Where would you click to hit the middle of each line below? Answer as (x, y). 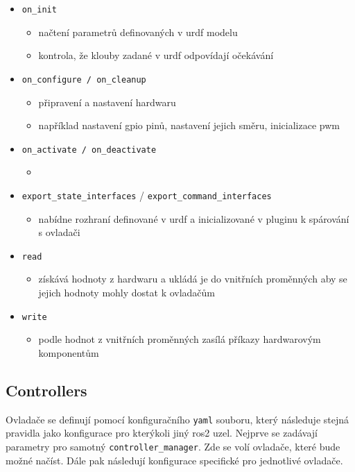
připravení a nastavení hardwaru (107, 102)
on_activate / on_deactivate (89, 150)
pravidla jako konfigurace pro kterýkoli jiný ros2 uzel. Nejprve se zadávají (162, 433)
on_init (39, 10)
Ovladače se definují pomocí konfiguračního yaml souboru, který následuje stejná (177, 419)
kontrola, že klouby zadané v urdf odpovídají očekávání (156, 55)
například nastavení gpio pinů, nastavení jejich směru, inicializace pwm (189, 125)
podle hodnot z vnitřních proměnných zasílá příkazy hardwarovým (180, 339)
